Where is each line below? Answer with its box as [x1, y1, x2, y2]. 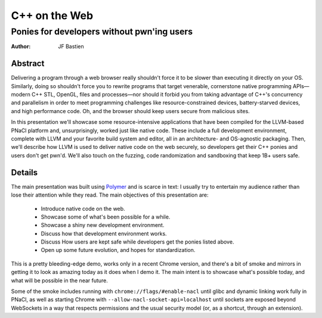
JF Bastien [58, 43, 85, 50]
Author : [11, 43, 31, 50]
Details [11, 167, 38, 177]
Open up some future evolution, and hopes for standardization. [41, 247, 196, 254]
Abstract [11, 58, 45, 68]
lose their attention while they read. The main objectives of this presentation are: [11, 191, 209, 199]
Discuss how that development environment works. [41, 230, 167, 237]
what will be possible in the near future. [11, 277, 109, 284]
